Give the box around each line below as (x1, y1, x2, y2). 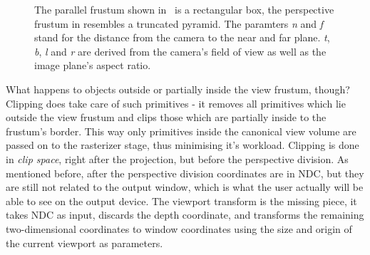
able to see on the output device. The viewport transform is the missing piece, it (6, 193, 357, 208)
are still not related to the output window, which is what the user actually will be (6, 179, 364, 194)
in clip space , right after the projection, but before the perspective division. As (6, 151, 349, 166)
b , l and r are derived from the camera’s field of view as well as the (34, 43, 327, 58)
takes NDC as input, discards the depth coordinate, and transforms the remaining (6, 207, 364, 222)
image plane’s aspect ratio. (34, 58, 151, 73)
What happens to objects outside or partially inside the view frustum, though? (6, 81, 350, 96)
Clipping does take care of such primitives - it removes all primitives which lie (6, 95, 346, 110)
